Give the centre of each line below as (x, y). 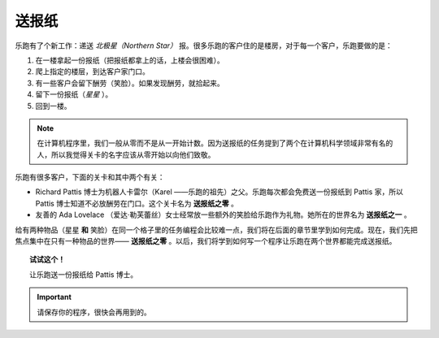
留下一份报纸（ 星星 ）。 (74, 94)
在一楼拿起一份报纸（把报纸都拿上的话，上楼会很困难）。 (130, 60)
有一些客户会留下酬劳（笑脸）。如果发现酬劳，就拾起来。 (130, 83)
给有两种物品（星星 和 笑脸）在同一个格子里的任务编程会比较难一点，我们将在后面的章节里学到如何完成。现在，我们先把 (216, 230)
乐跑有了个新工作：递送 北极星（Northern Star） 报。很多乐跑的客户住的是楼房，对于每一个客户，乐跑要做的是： (204, 45)
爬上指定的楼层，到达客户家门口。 (92, 71)
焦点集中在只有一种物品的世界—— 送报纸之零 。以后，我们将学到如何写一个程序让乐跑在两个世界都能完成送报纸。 (206, 241)
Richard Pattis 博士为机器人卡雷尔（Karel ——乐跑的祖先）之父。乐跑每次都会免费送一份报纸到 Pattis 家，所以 (219, 192)
